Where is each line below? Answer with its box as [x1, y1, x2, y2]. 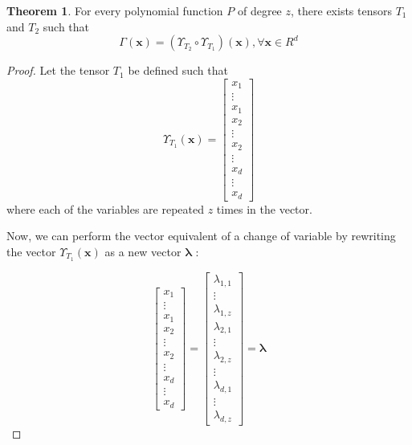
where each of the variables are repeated [6, 200, 204, 217]
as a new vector [104, 243, 182, 259]
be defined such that [128, 62, 228, 79]
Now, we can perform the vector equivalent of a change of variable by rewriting [6, 227, 396, 244]
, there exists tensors [291, 2, 392, 18]
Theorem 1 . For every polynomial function [6, 2, 223, 18]
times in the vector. [216, 200, 312, 217]
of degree [237, 2, 282, 18]
